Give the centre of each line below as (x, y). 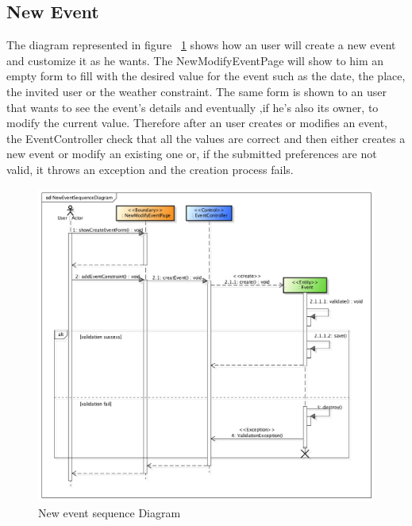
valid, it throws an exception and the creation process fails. (150, 169)
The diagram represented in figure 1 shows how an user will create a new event (201, 45)
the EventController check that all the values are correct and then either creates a (206, 138)
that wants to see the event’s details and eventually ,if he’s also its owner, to (193, 107)
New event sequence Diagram (110, 512)
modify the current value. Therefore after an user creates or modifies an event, (197, 123)
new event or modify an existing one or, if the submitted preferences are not (192, 154)
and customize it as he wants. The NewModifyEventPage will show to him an (195, 60)
